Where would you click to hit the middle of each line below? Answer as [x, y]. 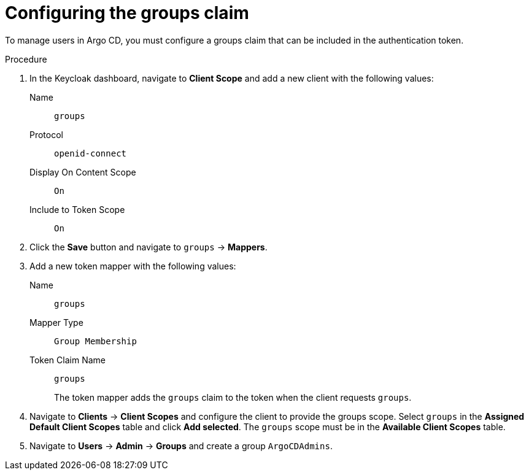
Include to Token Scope [77, 209]
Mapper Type [56, 322]
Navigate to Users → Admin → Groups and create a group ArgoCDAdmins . [181, 446]
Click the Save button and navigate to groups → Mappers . [149, 247]
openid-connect [91, 153]
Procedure [26, 59]
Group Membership [95, 341]
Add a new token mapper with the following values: [133, 266]
